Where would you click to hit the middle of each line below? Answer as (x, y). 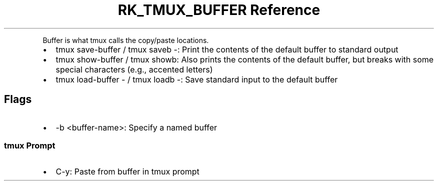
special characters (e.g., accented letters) (134, 69)
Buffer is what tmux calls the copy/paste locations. (126, 40)
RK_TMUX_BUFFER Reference (219, 10)
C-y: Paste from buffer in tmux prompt (127, 172)
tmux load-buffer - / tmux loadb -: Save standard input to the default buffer (197, 79)
